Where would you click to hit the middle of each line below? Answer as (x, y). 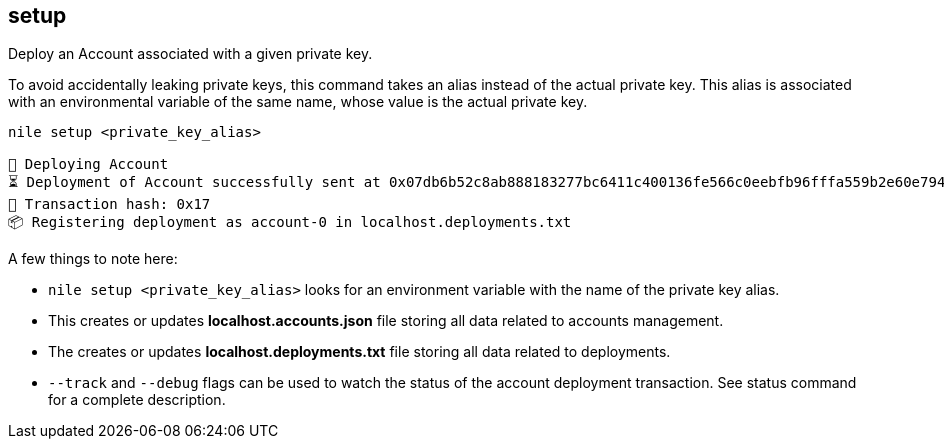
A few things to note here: (93, 259)
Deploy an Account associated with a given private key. (190, 54)
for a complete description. (137, 400)
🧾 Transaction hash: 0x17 (109, 204)
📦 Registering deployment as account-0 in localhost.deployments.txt (290, 222)
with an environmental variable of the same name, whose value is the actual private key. (298, 102)
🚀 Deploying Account (88, 164)
